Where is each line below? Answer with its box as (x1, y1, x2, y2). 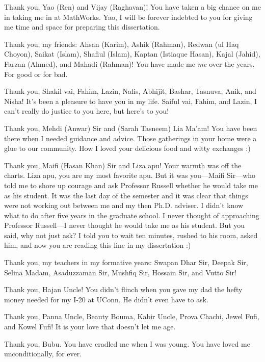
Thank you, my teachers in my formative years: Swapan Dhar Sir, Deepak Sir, (4, 257, 248, 268)
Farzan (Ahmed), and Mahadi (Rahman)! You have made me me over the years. (4, 58, 255, 69)
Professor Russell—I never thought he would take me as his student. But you (4, 220, 245, 230)
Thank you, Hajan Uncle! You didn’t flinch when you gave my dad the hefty (4, 284, 243, 295)
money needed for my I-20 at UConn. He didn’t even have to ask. (4, 294, 209, 304)
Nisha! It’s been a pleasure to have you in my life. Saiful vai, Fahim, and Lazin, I (4, 95, 257, 106)
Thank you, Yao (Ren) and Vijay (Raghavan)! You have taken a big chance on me (4, 2, 261, 12)
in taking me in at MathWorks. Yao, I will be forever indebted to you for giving (4, 11, 253, 22)
